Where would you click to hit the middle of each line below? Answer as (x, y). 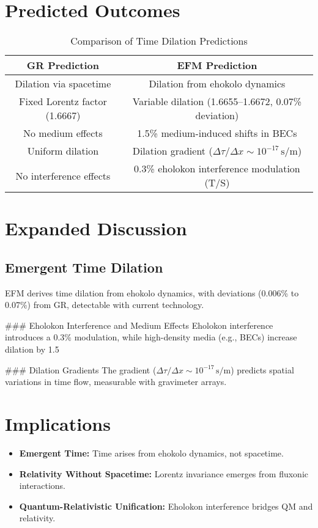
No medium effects (63, 133)
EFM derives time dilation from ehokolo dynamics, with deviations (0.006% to (152, 292)
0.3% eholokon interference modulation (217, 169)
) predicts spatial (262, 369)
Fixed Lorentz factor (63, 101)
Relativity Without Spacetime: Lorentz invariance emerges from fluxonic (164, 473)
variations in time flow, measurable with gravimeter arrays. (116, 382)
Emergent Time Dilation (84, 267)
